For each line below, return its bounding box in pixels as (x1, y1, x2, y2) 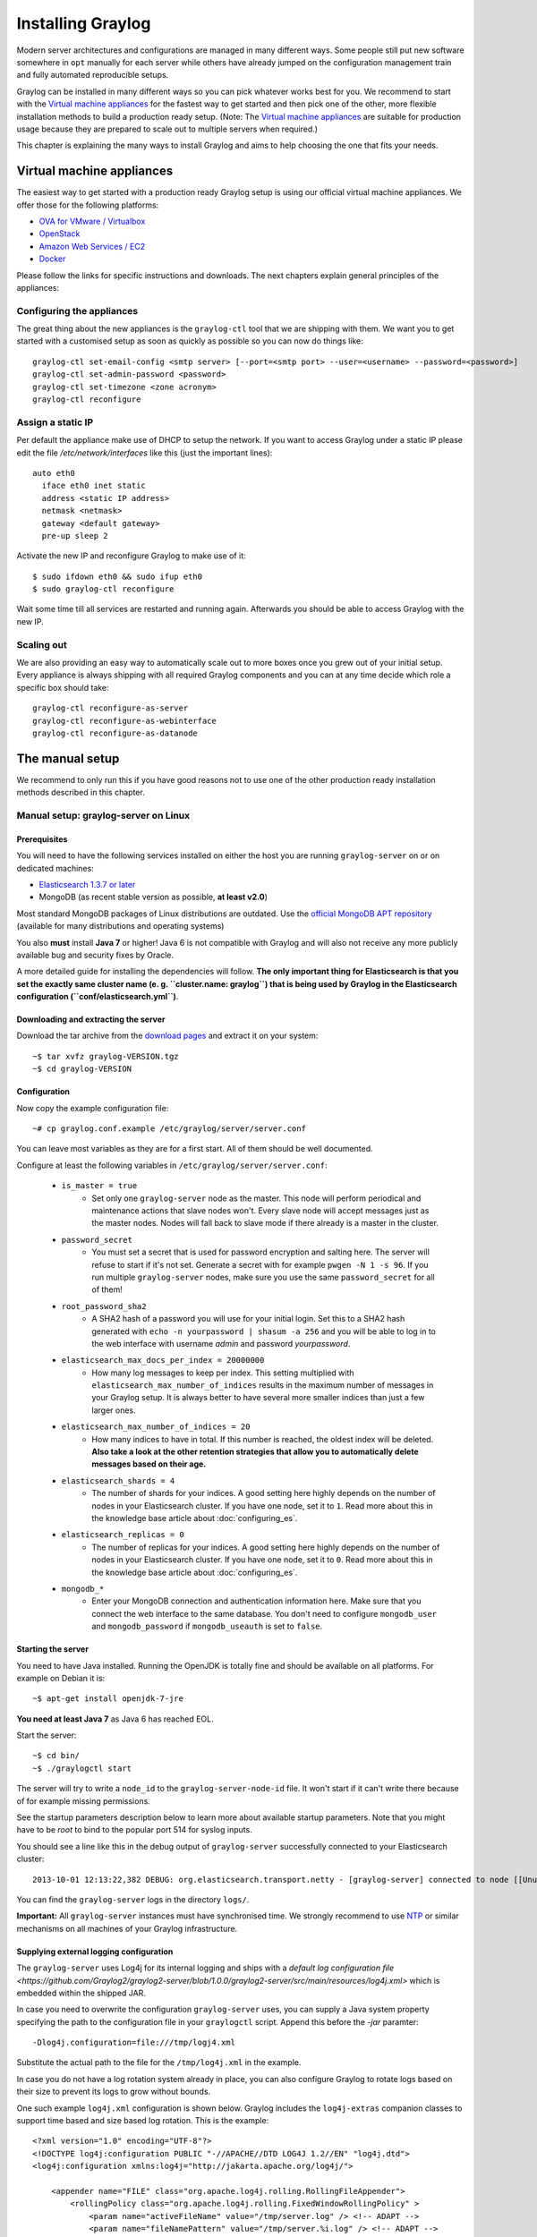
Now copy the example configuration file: (16, 1102, 169, 1113)
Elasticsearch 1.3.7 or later (38, 879, 136, 889)
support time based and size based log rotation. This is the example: (16, 2115, 269, 2126)
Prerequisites (16, 833, 68, 845)
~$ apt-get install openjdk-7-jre (32, 1694, 183, 1704)
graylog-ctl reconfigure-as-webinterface (32, 716, 217, 726)
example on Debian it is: (16, 1672, 106, 1683)
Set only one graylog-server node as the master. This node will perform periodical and (91, 1193, 422, 1204)
